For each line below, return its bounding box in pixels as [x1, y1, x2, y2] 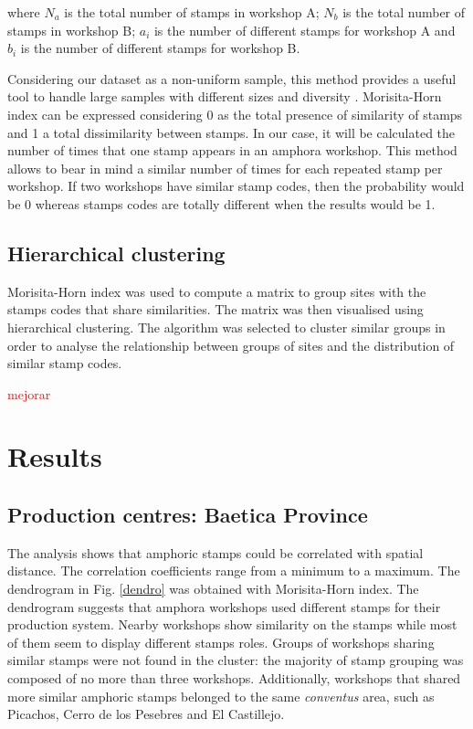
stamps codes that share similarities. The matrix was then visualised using [7, 300, 424, 319]
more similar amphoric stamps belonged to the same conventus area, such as [7, 686, 435, 705]
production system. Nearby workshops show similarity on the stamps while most [7, 615, 457, 634]
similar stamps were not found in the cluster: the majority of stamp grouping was [7, 650, 464, 670]
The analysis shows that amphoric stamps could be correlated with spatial [7, 543, 424, 562]
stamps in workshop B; [7, 20, 136, 39]
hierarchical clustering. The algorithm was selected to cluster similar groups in [7, 317, 446, 336]
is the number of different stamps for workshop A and [153, 20, 456, 39]
